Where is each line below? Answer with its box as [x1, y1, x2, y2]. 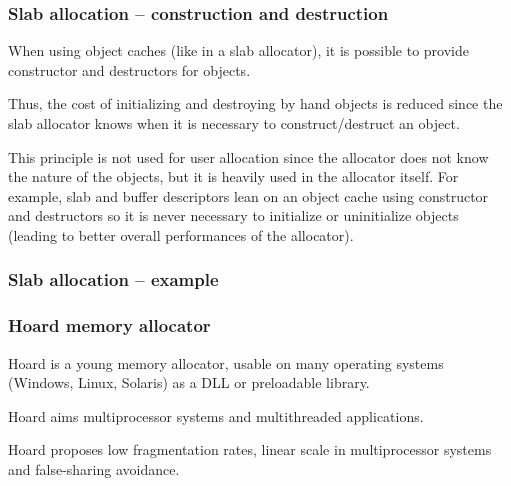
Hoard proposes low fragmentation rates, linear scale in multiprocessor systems [8, 439, 492, 460]
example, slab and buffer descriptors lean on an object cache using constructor [8, 185, 489, 206]
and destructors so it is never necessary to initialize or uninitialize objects [8, 205, 459, 226]
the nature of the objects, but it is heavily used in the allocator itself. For [8, 166, 459, 187]
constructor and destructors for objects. [8, 59, 251, 80]
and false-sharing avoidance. [8, 459, 180, 479]
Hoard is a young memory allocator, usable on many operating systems [8, 352, 444, 373]
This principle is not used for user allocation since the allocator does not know [8, 146, 489, 167]
